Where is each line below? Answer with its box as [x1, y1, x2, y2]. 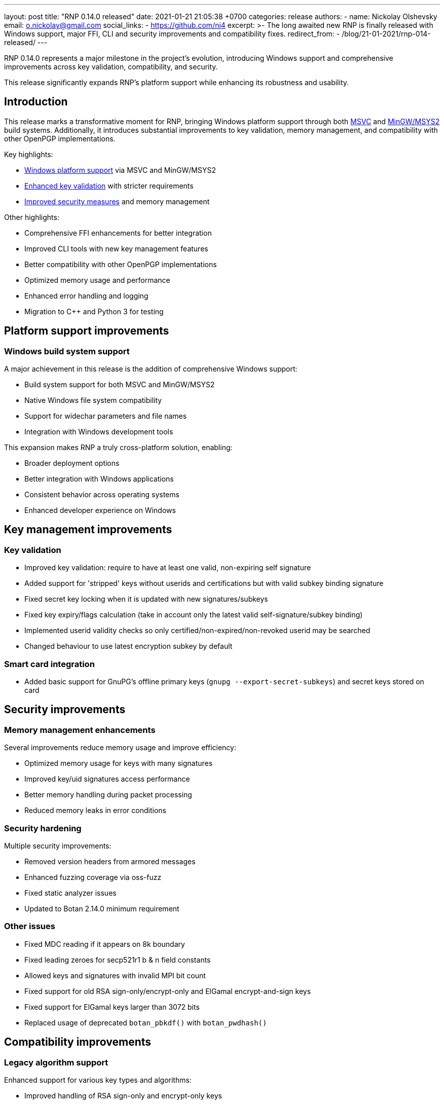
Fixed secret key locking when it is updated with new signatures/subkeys [24, 595, 268, 604]
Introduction [4, 95, 68, 108]
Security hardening [4, 823, 82, 833]
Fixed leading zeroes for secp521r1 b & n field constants [24, 955, 211, 964]
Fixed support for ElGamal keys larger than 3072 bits [24, 1002, 200, 1011]
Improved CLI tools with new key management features [24, 244, 208, 253]
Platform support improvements [4, 324, 169, 338]
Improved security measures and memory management [24, 197, 210, 206]
